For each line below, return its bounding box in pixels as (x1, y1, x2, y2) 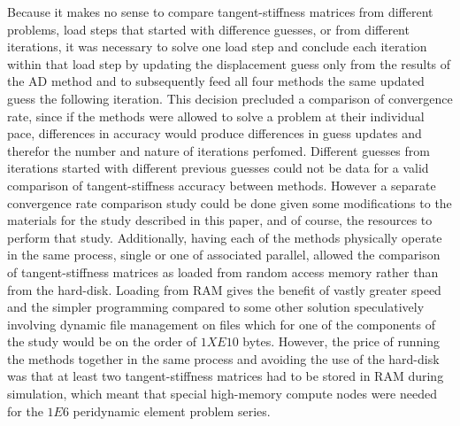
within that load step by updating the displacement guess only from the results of (7, 54, 451, 73)
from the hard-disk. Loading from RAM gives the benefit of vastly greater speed (7, 280, 441, 298)
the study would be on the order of (7, 332, 197, 351)
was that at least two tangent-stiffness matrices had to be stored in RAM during (7, 367, 444, 385)
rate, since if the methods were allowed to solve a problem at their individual (7, 106, 425, 125)
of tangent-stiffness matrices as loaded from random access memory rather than (7, 262, 439, 281)
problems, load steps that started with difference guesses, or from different (7, 19, 410, 38)
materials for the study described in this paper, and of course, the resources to (7, 211, 433, 229)
